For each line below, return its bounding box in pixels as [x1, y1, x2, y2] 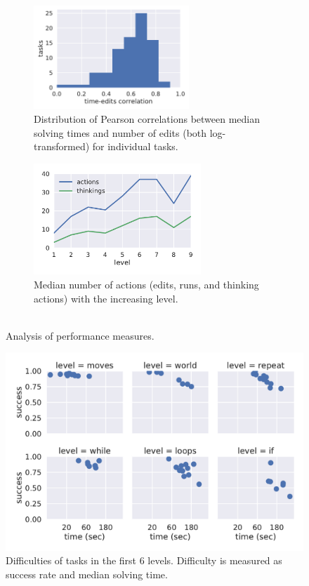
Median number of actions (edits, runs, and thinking [34, 277, 259, 292]
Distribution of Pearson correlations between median [34, 111, 261, 126]
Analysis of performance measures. [6, 328, 154, 342]
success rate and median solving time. [6, 567, 168, 582]
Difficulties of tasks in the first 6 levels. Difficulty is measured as [6, 553, 282, 568]
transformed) [34, 139, 90, 154]
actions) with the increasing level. [34, 291, 178, 305]
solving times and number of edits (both [34, 125, 207, 140]
